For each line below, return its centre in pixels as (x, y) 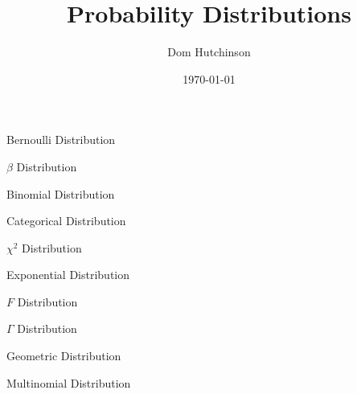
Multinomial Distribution (69, 382)
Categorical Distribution (66, 221)
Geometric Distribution (64, 356)
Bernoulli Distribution (61, 140)
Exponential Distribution (68, 275)
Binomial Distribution (61, 193)
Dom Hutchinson (209, 52)
